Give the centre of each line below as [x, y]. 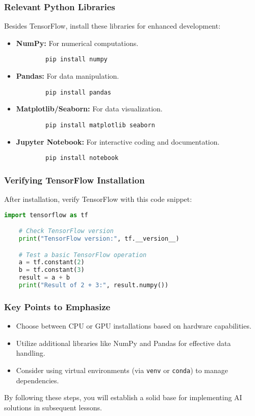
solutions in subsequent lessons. [53, 407]
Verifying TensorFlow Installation [74, 180]
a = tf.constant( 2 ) [52, 262]
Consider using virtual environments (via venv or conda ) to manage [122, 370]
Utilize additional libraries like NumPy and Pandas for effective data [123, 343]
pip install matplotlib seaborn [100, 125]
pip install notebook [82, 158]
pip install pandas [78, 92]
